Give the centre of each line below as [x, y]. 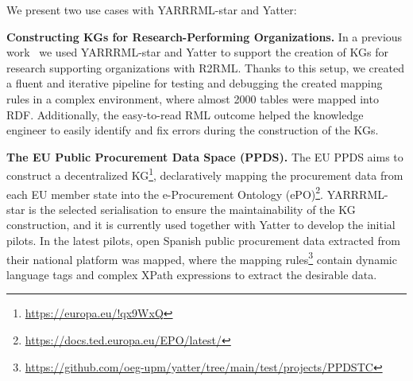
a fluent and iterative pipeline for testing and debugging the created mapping [195, 83]
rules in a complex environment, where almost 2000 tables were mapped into [193, 98]
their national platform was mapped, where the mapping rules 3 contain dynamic [202, 258]
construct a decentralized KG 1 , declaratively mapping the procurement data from [205, 174]
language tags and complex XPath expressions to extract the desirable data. [192, 274]
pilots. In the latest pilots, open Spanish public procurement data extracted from [203, 241]
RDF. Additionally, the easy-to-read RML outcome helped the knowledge [185, 114]
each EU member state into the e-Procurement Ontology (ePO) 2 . [165, 192]
